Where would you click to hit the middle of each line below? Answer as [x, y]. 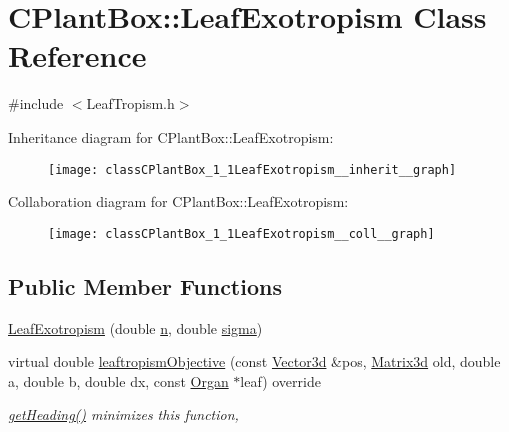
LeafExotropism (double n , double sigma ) [135, 327]
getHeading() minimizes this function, [123, 414]
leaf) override [280, 380]
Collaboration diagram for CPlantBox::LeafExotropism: [178, 201]
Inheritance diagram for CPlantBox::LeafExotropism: [171, 136]
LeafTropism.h [130, 103]
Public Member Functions [145, 285]
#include [36, 103]
